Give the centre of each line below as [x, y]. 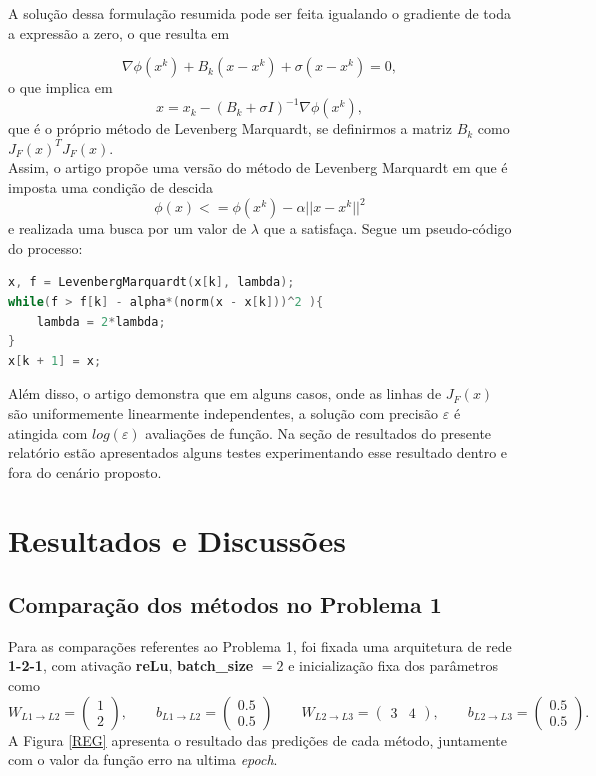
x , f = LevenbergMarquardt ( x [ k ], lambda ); [151, 282]
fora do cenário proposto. [85, 471]
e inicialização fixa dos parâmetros [393, 665]
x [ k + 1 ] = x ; [55, 360]
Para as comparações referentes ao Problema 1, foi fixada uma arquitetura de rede [260, 645]
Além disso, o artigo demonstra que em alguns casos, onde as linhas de [225, 393]
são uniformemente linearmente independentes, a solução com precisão [223, 412]
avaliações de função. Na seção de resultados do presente [318, 432]
